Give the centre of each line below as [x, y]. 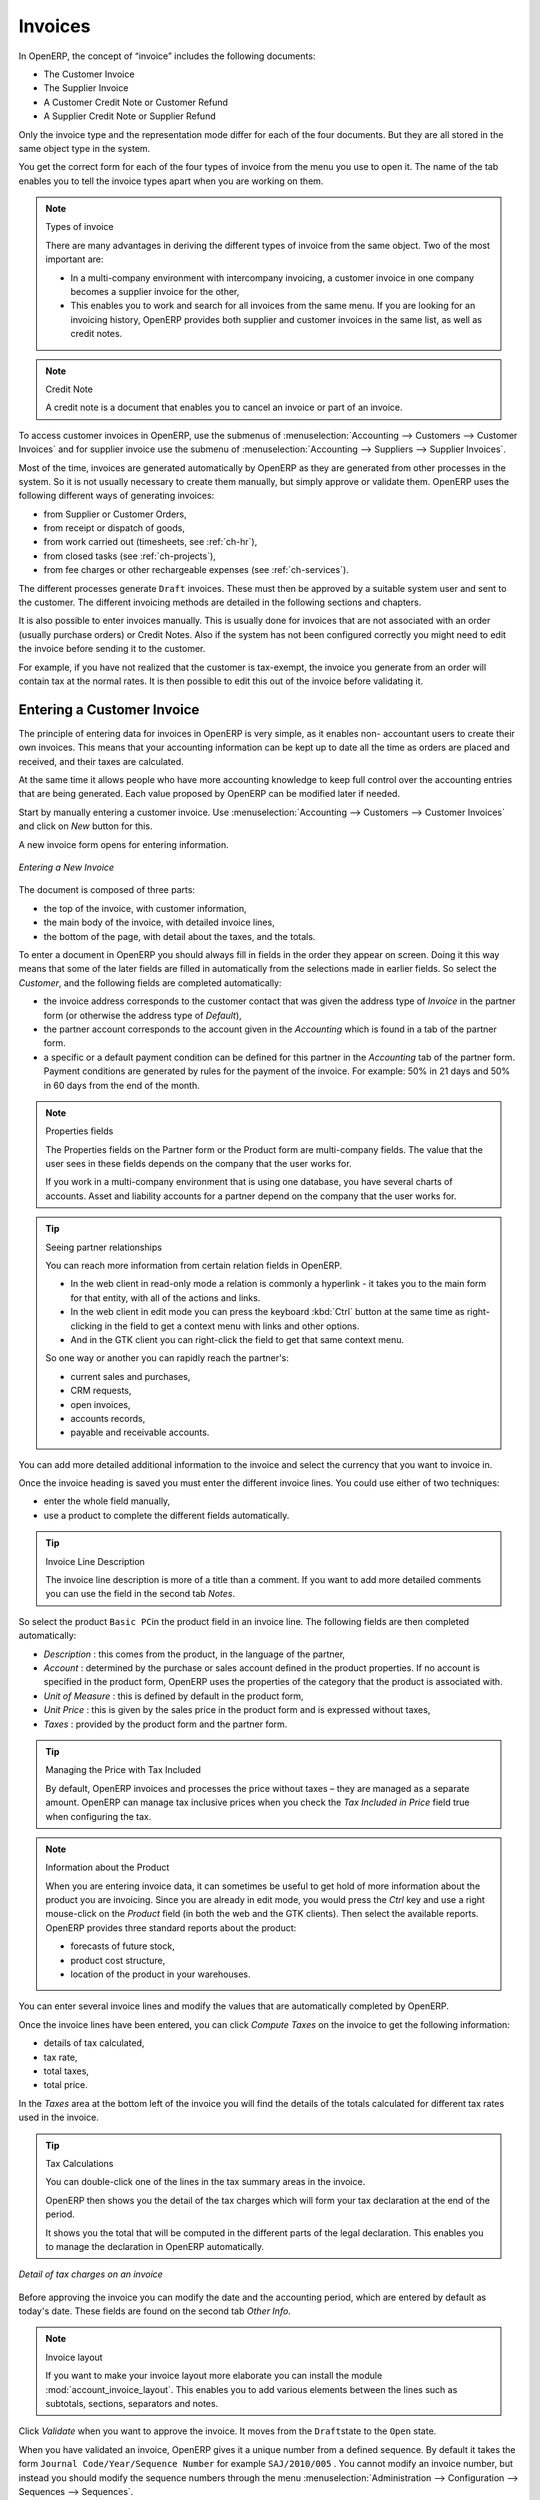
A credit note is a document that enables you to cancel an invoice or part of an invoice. [224, 407]
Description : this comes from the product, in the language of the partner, [194, 1654]
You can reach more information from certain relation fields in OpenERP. [194, 1266]
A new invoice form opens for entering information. [123, 844]
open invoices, [100, 1404]
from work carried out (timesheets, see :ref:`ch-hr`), [150, 542]
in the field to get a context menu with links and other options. [232, 1326]
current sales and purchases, [130, 1376]
